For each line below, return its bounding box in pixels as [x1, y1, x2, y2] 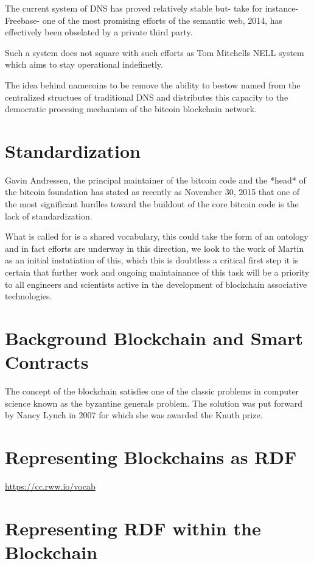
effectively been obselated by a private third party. [5, 26, 193, 38]
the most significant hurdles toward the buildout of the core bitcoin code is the [5, 198, 299, 210]
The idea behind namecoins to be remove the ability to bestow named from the [5, 78, 301, 91]
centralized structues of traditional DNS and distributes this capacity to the [5, 90, 288, 103]
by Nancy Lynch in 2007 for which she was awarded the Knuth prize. [5, 409, 263, 421]
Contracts [5, 349, 89, 374]
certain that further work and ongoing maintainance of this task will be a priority [5, 266, 310, 279]
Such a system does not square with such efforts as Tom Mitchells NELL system [5, 46, 304, 59]
